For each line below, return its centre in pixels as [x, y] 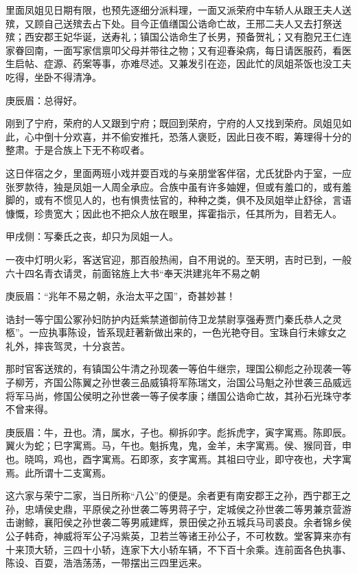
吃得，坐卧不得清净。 [54, 76]
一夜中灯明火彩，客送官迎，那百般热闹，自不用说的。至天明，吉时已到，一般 [178, 259]
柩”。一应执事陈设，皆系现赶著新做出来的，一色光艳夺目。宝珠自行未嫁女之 [176, 332]
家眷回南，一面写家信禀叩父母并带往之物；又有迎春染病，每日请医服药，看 [174, 50]
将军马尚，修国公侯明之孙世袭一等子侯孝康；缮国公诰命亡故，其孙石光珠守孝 [178, 395]
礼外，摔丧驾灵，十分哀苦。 [68, 345]
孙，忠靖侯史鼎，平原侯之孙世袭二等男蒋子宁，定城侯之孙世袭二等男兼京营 [174, 509]
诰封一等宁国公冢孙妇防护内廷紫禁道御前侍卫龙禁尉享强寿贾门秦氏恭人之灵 [174, 319]
